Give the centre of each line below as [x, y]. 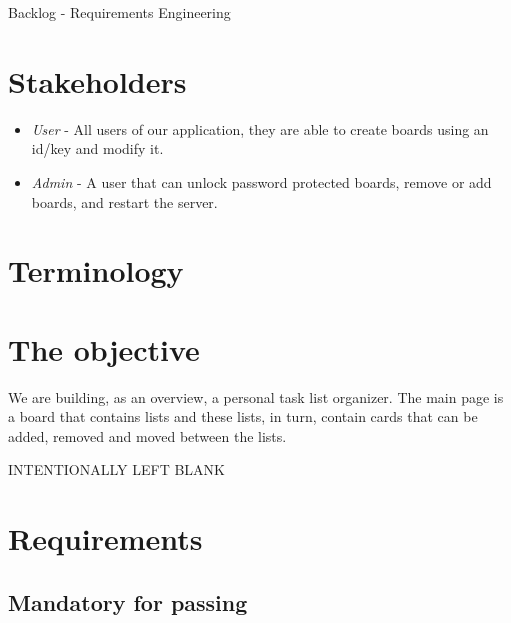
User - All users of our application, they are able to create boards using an [260, 128]
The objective [104, 348]
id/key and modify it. [97, 148]
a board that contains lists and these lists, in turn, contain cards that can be [243, 416]
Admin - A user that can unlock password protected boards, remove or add [261, 181]
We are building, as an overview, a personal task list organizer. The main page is [256, 396]
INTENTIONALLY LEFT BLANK [116, 469]
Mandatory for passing [128, 601]
